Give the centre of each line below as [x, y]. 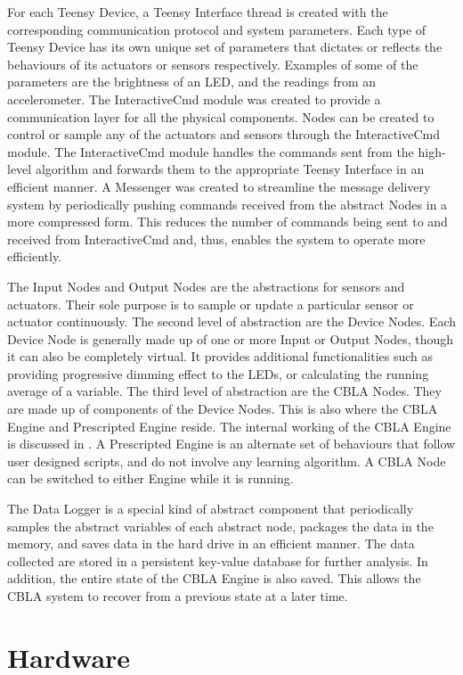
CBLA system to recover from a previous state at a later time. [178, 596]
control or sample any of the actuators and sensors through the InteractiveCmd [223, 134]
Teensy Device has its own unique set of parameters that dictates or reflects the [225, 47]
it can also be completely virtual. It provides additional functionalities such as [220, 356]
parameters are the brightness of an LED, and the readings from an [192, 82]
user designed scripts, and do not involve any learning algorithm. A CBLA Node [227, 461]
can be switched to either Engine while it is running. [150, 478]
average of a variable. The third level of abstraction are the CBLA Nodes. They [224, 391]
